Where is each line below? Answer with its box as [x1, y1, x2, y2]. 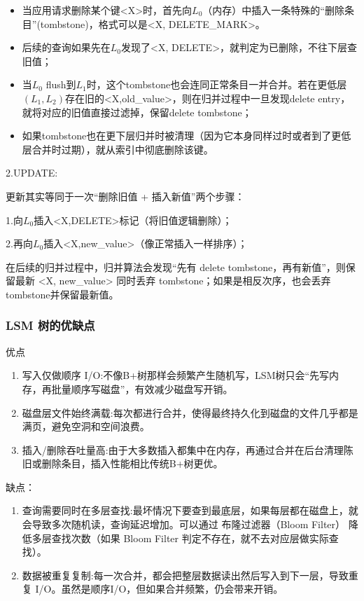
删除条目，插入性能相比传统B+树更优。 [41, 456, 223, 471]
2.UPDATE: [6, 165, 58, 180]
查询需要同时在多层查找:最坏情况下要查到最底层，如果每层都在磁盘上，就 [22, 503, 358, 518]
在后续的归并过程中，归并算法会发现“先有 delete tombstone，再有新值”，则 [6, 259, 346, 274]
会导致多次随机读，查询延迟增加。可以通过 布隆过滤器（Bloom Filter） [22, 517, 346, 532]
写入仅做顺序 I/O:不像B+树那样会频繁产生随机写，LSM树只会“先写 [22, 368, 330, 382]
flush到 [45, 77, 76, 92]
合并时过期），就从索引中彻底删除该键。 [31, 141, 213, 156]
